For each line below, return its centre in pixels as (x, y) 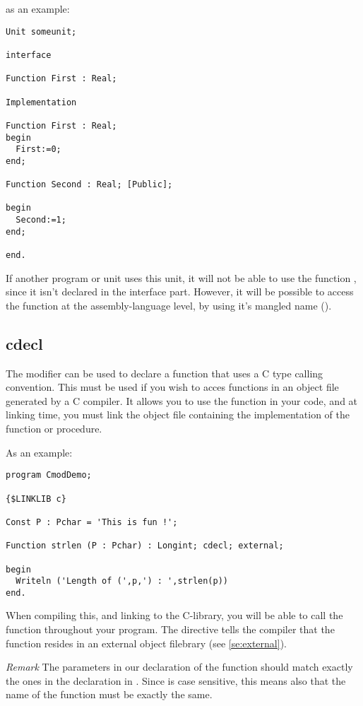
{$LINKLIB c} (36, 499)
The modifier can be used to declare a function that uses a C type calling (165, 373)
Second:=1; (41, 220)
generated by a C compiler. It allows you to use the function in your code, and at (182, 400)
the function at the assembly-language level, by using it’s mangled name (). (169, 305)
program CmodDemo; (49, 475)
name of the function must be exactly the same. (109, 694)
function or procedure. (54, 429)
